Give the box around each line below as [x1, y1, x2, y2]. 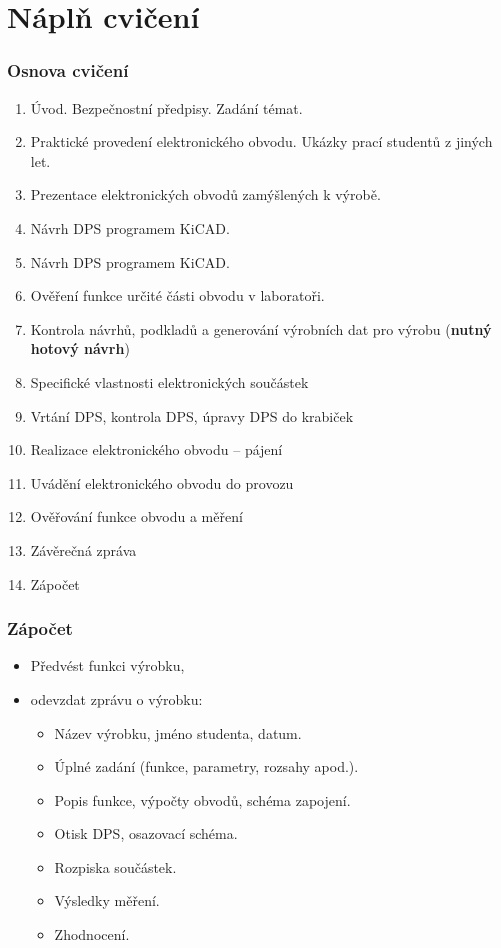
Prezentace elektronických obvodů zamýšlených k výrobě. [30, 184, 381, 205]
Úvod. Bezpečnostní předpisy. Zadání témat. [30, 97, 303, 118]
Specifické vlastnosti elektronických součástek [30, 371, 309, 392]
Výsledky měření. [54, 890, 160, 911]
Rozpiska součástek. [54, 856, 177, 877]
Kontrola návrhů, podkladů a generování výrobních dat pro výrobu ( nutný [30, 318, 492, 339]
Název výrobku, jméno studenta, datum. [54, 722, 302, 743]
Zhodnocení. [54, 924, 130, 945]
